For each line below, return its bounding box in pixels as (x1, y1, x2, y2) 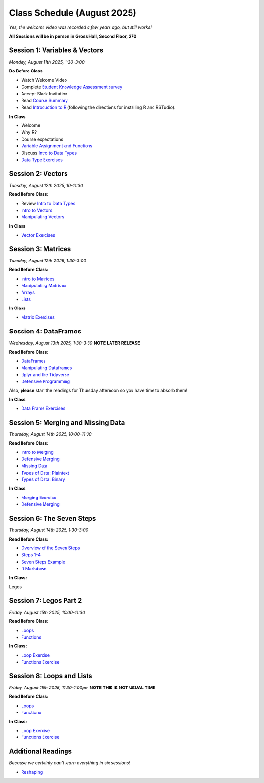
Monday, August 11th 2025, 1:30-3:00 (9, 59, 85, 65)
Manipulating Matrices (21, 283, 66, 288)
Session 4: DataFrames (9, 327, 82, 335)
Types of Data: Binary (21, 476, 66, 482)
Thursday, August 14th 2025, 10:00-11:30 (9, 431, 92, 437)
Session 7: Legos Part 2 (9, 596, 82, 605)
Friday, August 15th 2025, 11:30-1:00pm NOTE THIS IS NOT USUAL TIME (9, 685, 156, 690)
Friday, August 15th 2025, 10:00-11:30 (9, 609, 85, 615)
